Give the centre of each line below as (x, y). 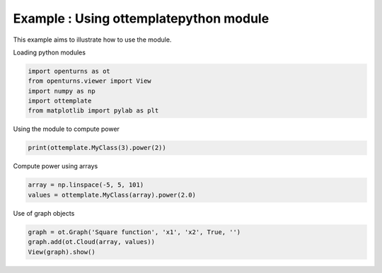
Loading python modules (50, 52)
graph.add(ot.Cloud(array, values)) (92, 242)
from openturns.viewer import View (89, 81)
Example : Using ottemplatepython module (141, 18)
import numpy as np (62, 91)
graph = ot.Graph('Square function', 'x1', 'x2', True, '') (134, 232)
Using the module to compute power (66, 129)
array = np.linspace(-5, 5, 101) (86, 185)
